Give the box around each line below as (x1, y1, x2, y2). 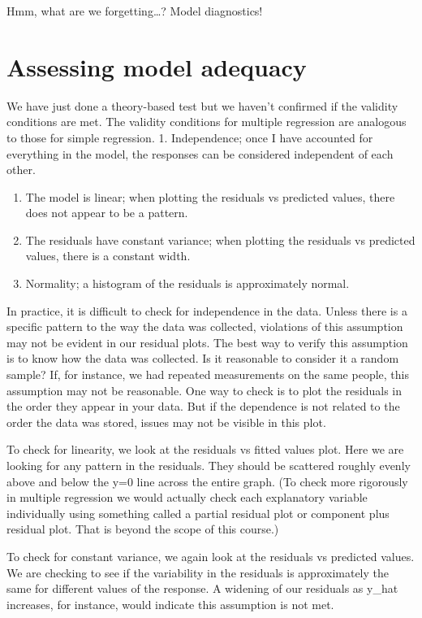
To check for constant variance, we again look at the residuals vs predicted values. (6, 547, 415, 564)
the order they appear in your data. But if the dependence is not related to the (6, 398, 400, 415)
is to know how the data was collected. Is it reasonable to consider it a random (6, 350, 399, 367)
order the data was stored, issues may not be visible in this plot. (6, 413, 326, 430)
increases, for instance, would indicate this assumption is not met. (6, 595, 334, 612)
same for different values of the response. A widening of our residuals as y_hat (6, 580, 398, 597)
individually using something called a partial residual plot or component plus (6, 504, 390, 521)
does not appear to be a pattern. (25, 204, 188, 221)
